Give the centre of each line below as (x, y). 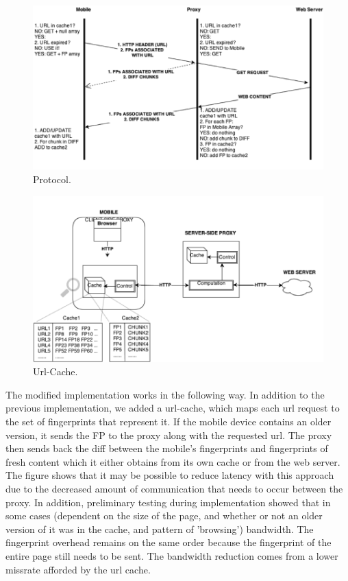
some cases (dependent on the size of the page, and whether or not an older (164, 515)
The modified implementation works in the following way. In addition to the (165, 394)
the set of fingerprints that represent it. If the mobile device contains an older (169, 422)
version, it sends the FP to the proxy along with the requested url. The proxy (169, 435)
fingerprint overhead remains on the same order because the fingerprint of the (169, 542)
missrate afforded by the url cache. (78, 569)
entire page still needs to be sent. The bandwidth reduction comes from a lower (172, 555)
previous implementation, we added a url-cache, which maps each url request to (173, 408)
